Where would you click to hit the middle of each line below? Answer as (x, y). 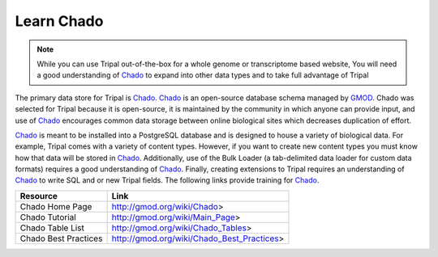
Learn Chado (59, 21)
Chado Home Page (56, 206)
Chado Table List (52, 228)
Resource (39, 196)
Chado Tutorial (48, 217)
